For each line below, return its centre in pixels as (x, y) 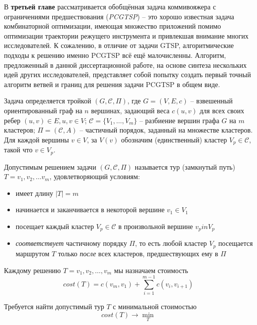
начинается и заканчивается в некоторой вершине (90, 209)
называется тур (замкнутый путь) (185, 166)
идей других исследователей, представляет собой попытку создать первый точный (128, 74)
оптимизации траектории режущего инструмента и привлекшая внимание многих (126, 35)
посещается (236, 243)
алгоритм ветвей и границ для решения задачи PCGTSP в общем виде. (112, 84)
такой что (18, 150)
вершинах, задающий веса (130, 110)
